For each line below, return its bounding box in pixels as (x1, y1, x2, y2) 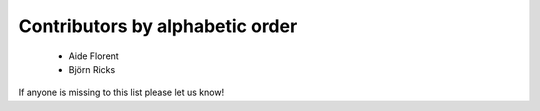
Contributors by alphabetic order (18, 15, 298, 37)
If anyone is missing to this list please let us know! (18, 86, 225, 99)
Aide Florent (68, 50, 119, 62)
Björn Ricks (68, 63, 116, 75)
